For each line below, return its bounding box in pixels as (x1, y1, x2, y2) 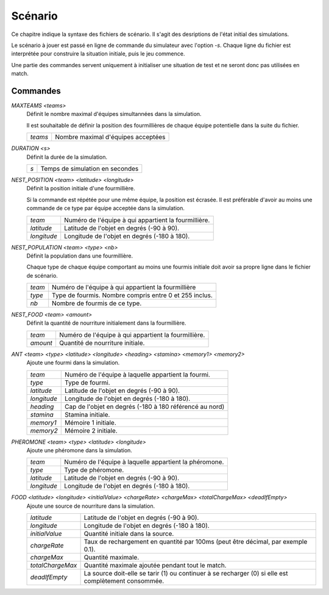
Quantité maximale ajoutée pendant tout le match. (83, 561, 227, 570)
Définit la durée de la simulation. (26, 153, 108, 160)
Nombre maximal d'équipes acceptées (55, 133, 166, 142)
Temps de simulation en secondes (40, 164, 139, 173)
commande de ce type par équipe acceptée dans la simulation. (26, 204, 185, 212)
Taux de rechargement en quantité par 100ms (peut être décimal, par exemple (83, 538, 308, 546)
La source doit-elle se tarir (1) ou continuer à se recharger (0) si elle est (83, 569, 288, 578)
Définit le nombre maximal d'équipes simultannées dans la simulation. (26, 110, 202, 118)
